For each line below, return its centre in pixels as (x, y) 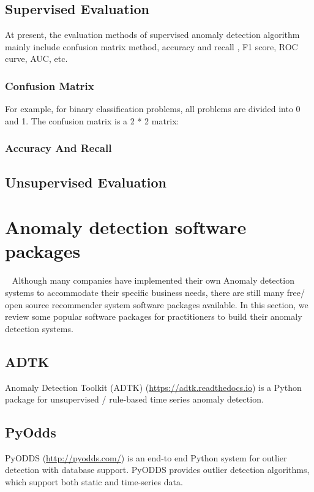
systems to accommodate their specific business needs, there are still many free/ (155, 292)
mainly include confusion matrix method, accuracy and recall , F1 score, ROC (151, 46)
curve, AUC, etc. (36, 59)
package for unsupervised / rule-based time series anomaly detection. (134, 399)
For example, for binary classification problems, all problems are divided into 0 (153, 109)
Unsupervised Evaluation (86, 182)
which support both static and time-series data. (94, 482)
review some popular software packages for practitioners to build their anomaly (154, 316)
